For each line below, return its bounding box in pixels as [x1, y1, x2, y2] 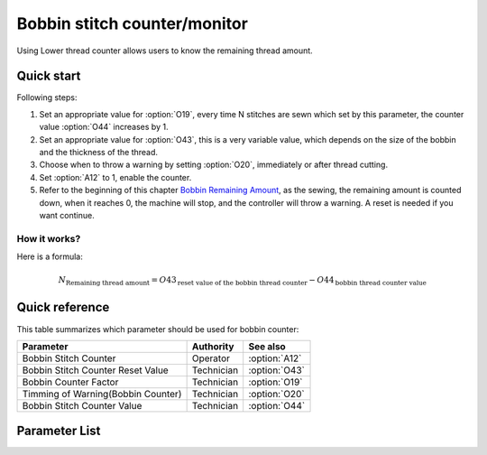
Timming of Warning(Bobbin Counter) [22, 387, 182, 400]
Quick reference [16, 300, 110, 315]
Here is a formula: [16, 251, 83, 262]
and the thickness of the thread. [39, 147, 158, 158]
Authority [191, 339, 234, 352]
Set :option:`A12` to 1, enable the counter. [39, 172, 192, 182]
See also [248, 339, 286, 352]
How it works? [16, 232, 81, 245]
